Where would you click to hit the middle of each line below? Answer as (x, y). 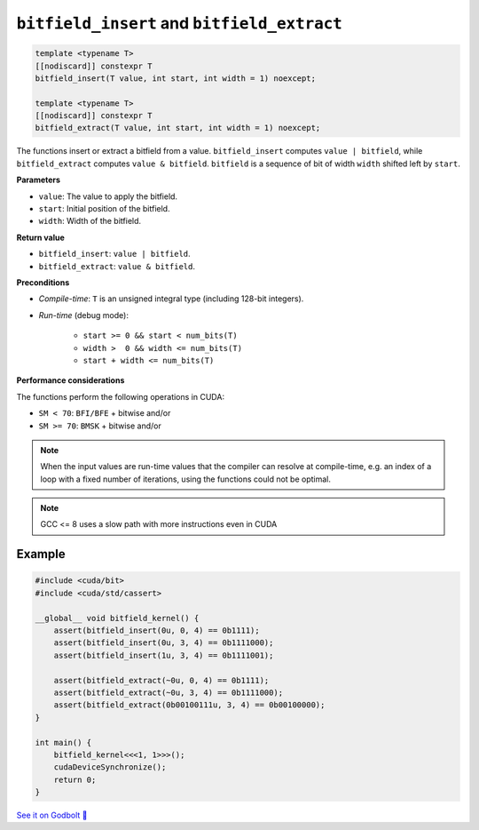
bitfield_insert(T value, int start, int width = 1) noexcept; (176, 78)
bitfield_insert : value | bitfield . (114, 254)
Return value (41, 237)
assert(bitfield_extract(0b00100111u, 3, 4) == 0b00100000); (189, 705)
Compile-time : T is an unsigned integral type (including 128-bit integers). (171, 299)
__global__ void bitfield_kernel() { (117, 618)
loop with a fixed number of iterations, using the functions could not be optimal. (186, 479)
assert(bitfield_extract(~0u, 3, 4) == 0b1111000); (169, 692)
